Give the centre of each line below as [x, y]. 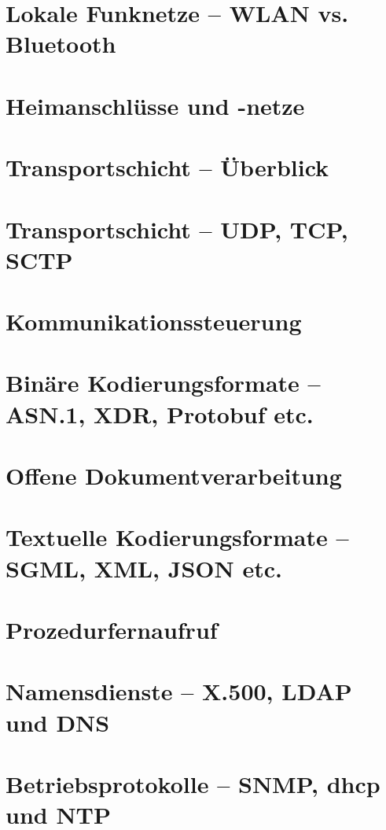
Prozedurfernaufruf [112, 629]
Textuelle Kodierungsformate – [177, 537]
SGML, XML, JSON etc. [144, 568]
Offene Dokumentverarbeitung [174, 475]
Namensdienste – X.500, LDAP [179, 691]
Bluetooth [61, 44]
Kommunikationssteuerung [154, 321]
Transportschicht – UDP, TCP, [177, 229]
